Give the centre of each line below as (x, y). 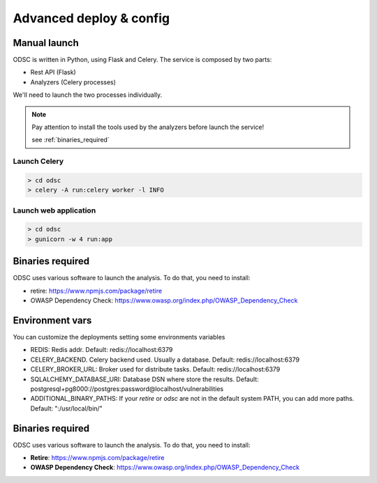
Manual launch (46, 43)
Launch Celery (38, 162)
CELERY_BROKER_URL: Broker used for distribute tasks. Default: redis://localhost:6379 (155, 369)
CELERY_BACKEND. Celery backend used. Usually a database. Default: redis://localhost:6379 (165, 360)
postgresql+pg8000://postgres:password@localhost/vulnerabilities (127, 389)
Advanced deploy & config (91, 18)
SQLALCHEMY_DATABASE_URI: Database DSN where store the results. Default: (145, 379)
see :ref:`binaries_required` (71, 140)
